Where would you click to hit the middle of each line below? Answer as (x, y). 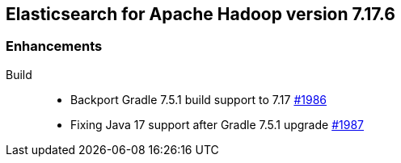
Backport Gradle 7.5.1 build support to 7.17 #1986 (198, 99)
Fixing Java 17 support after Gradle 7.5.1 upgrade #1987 (217, 124)
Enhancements (54, 46)
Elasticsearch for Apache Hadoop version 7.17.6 (200, 14)
